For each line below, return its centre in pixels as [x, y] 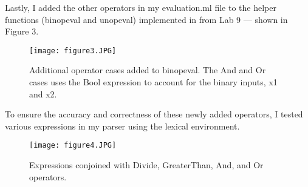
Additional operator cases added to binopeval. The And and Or [148, 70]
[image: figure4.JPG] [73, 146]
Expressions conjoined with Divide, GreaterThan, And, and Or [146, 165]
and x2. [43, 93]
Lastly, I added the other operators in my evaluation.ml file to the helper [141, 7]
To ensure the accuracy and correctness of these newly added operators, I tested [154, 114]
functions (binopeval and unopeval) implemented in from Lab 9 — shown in [146, 19]
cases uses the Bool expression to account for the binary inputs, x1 [153, 82]
